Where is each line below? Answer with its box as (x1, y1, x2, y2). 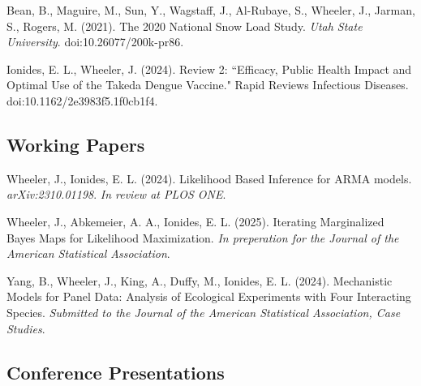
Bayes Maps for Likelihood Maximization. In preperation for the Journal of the (6, 229, 399, 246)
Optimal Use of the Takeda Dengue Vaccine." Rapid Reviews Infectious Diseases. (6, 76, 409, 93)
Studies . (6, 320, 45, 337)
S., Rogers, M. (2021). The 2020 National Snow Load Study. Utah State (6, 17, 363, 34)
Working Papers (6, 131, 145, 157)
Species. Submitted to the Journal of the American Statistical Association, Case (6, 303, 401, 320)
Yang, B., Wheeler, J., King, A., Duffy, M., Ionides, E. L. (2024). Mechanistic (6, 272, 393, 289)
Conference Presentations (6, 359, 225, 384)
